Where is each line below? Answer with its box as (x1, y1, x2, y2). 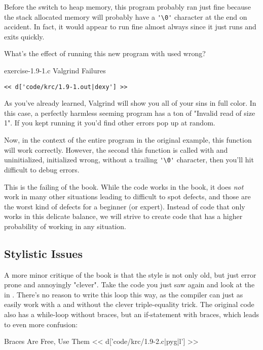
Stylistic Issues (4, 245, 83, 261)
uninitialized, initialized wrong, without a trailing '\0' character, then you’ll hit (4, 154, 254, 165)
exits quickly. (4, 31, 45, 41)
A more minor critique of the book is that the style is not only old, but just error (4, 269, 256, 280)
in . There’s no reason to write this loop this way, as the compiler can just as (4, 289, 243, 299)
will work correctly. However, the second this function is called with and (4, 144, 228, 155)
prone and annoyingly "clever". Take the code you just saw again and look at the (4, 279, 255, 290)
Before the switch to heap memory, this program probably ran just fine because (4, 2, 251, 12)
